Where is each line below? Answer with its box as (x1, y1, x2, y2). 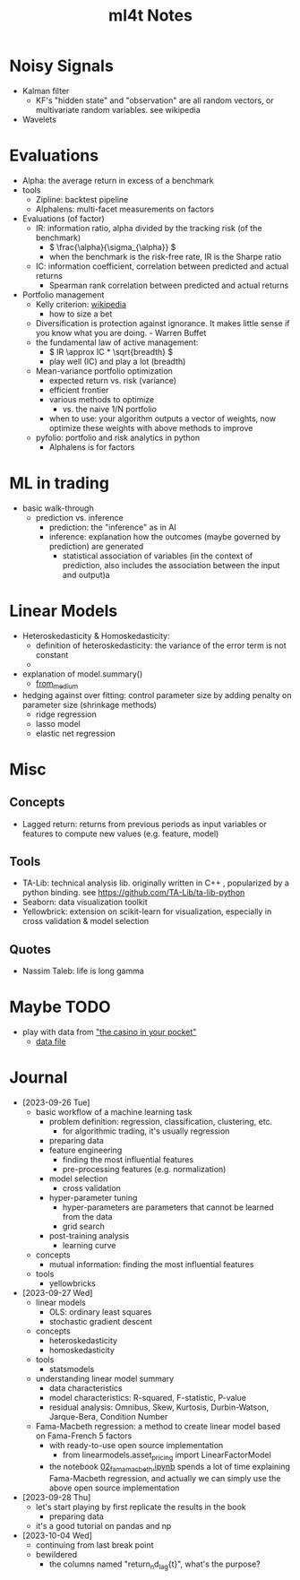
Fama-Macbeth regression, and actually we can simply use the (48, 1472, 281, 1483)
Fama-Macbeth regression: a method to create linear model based (35, 1421, 281, 1432)
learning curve (62, 1240, 116, 1251)
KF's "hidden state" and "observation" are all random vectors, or (35, 95, 275, 106)
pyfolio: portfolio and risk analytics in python (35, 432, 201, 443)
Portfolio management (21, 289, 105, 300)
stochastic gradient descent (48, 1317, 152, 1327)
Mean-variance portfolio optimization (35, 365, 173, 376)
